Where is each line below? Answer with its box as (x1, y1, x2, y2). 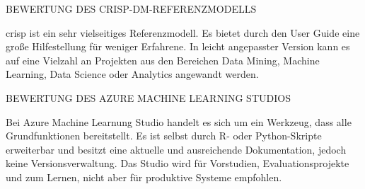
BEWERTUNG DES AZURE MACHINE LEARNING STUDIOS (6, 90, 291, 105)
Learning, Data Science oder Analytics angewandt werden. (6, 67, 259, 81)
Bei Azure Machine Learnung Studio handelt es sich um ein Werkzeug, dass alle (6, 114, 352, 129)
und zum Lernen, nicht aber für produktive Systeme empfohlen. (6, 169, 282, 184)
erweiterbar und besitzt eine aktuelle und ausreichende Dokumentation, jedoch (6, 142, 347, 156)
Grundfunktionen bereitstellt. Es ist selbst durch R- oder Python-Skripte (6, 128, 322, 143)
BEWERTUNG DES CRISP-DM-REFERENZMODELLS (6, 1, 257, 16)
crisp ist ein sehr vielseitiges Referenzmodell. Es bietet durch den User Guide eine (6, 25, 360, 40)
